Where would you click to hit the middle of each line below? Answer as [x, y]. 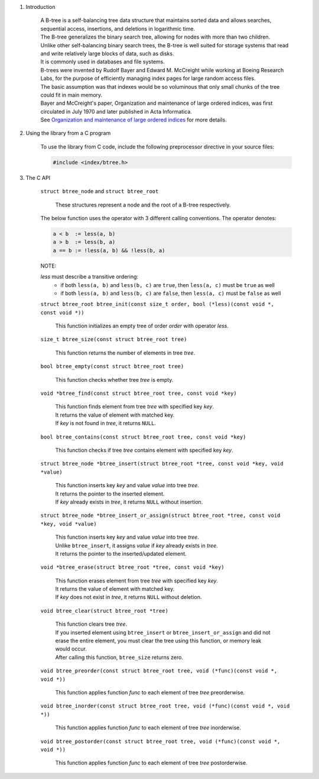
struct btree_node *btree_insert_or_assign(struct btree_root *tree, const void [160, 516]
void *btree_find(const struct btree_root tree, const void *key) [139, 393]
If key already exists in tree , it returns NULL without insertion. [129, 502]
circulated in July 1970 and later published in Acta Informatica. [116, 111]
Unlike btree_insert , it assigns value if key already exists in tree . [136, 545]
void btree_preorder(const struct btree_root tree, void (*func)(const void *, [159, 671]
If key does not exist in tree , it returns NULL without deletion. [128, 597]
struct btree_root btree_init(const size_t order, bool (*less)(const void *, [157, 304]
